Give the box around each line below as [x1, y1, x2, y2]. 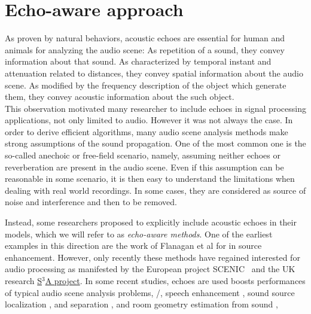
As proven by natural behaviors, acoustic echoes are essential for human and [5, 32, 285, 44]
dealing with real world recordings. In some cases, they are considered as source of [5, 184, 306, 196]
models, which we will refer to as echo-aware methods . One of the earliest [5, 227, 273, 240]
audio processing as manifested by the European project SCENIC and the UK [5, 263, 295, 275]
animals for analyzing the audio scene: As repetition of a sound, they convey [5, 43, 285, 56]
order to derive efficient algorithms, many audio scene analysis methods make [5, 125, 288, 138]
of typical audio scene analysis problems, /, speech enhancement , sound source [5, 286, 295, 298]
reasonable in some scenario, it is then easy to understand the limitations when [5, 172, 295, 185]
